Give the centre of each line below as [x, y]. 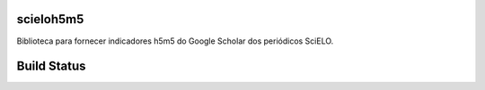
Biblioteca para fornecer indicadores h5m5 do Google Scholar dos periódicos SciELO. [175, 41]
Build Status [51, 66]
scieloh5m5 [50, 19]
